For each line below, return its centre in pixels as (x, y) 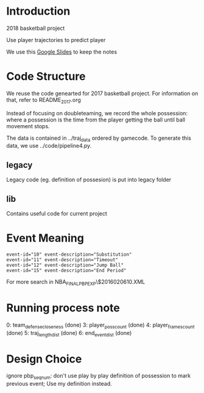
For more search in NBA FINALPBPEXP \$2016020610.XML (76, 283)
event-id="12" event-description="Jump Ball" (65, 265)
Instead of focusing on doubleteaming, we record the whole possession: (97, 113)
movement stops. (28, 126)
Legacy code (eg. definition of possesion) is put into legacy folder (89, 180)
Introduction (38, 11)
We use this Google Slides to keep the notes (62, 52)
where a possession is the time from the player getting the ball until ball (96, 120)
